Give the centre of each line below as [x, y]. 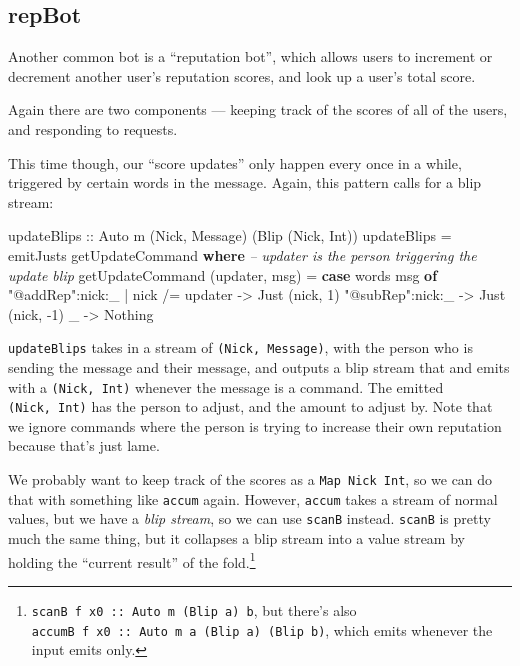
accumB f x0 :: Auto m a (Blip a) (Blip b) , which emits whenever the [262, 629]
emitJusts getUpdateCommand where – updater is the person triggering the [242, 254]
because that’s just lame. [84, 445]
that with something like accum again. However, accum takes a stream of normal [253, 498]
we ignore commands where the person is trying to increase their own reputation [255, 425]
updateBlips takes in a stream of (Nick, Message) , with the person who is [240, 347]
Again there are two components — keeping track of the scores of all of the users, [258, 109]
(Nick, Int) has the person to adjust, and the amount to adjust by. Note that [250, 406]
